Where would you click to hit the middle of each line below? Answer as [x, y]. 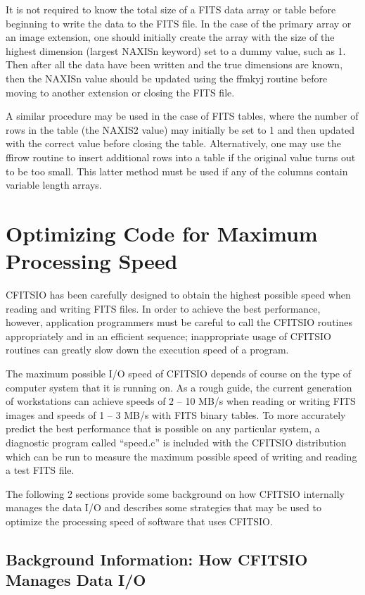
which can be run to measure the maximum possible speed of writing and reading [181, 456]
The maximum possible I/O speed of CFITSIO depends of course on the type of [178, 373]
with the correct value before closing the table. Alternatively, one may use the [174, 143]
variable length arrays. [54, 185]
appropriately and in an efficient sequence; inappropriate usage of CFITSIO [168, 336]
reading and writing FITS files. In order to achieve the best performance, [163, 308]
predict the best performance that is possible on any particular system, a [163, 428]
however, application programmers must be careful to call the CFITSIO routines [179, 322]
